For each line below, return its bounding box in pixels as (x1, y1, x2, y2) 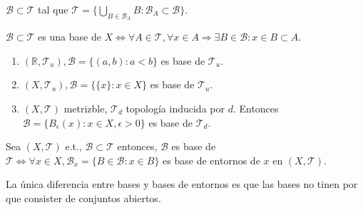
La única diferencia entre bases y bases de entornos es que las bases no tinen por (6, 177, 358, 191)
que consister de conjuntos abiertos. (6, 190, 161, 205)
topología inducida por (126, 100, 225, 115)
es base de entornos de (163, 152, 260, 167)
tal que (38, 2, 68, 16)
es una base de (38, 29, 101, 44)
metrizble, (63, 100, 108, 115)
